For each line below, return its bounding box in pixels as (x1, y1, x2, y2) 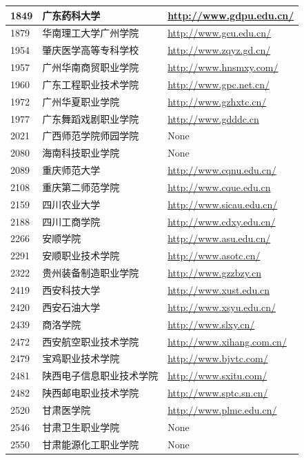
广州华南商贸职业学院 (42, 60, 139, 74)
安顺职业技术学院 (42, 248, 120, 263)
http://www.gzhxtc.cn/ (168, 94, 267, 108)
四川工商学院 (42, 214, 101, 228)
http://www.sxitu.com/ (168, 368, 267, 383)
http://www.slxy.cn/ (168, 317, 255, 331)
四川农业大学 (42, 197, 101, 211)
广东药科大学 (42, 8, 101, 22)
